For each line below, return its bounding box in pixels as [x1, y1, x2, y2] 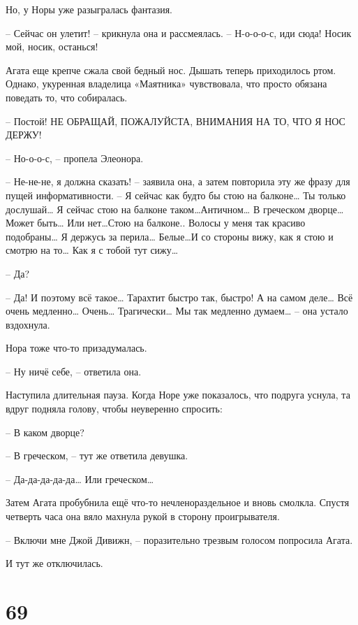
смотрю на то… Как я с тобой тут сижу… [6, 243, 179, 257]
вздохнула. [6, 317, 50, 331]
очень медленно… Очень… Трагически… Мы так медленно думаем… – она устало [6, 303, 348, 318]
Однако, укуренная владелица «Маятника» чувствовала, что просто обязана [6, 76, 327, 91]
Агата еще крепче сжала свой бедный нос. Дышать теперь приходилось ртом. [6, 62, 336, 77]
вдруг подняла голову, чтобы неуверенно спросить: [6, 401, 223, 416]
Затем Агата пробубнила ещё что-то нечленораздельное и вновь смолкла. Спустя [6, 495, 350, 510]
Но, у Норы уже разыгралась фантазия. [6, 2, 173, 16]
